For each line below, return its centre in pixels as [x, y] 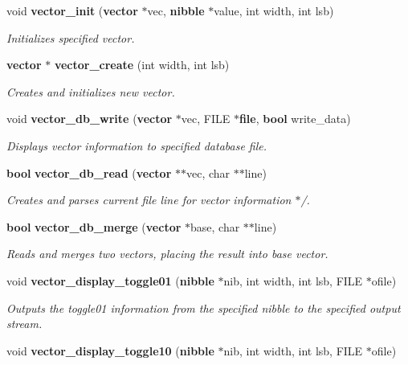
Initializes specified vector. [71, 37]
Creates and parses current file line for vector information [149, 200]
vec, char [208, 172]
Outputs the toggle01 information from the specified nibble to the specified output [204, 308]
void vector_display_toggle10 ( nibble [110, 350]
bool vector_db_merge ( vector [94, 226]
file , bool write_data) [295, 119]
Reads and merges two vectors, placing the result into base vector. [167, 254]
